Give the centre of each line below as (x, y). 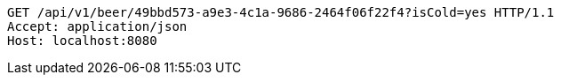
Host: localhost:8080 (82, 41)
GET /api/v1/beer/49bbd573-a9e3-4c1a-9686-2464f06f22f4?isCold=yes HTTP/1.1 (281, 12)
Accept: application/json (97, 26)
